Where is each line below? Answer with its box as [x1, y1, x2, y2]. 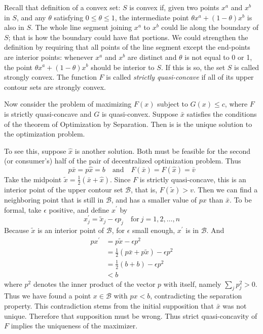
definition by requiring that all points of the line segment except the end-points [4, 42, 250, 52]
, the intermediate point [115, 12, 189, 22]
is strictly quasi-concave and [4, 108, 92, 119]
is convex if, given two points [129, 2, 219, 12]
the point [4, 61, 33, 72]
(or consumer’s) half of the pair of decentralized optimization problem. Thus [4, 155, 241, 166]
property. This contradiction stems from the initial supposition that [4, 300, 214, 311]
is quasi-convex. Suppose [101, 108, 178, 119]
